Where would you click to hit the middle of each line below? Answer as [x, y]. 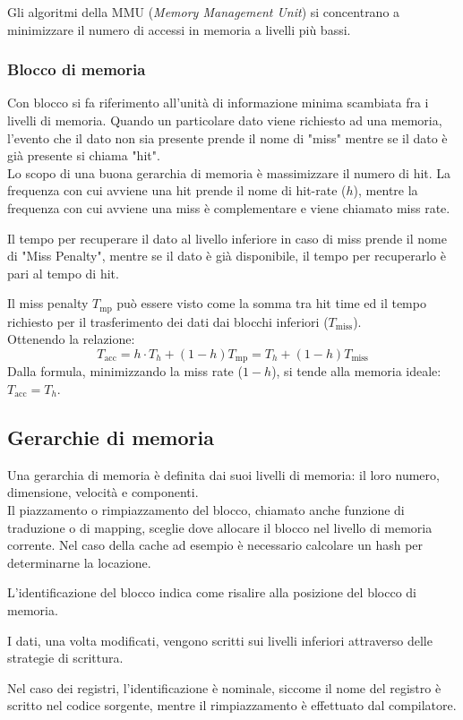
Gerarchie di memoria [111, 437]
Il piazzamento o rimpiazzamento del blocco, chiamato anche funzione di [206, 510]
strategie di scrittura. [65, 658]
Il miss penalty [48, 303]
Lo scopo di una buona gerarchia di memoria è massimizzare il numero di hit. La [229, 172]
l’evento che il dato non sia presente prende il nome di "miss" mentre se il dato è [227, 137]
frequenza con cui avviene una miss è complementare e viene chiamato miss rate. [229, 207]
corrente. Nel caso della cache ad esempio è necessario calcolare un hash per [215, 545]
